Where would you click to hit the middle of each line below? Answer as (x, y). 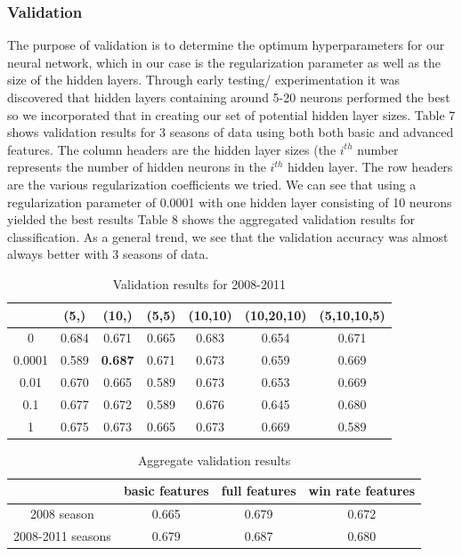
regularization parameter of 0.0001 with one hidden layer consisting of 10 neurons (230, 201)
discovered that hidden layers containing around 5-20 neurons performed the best (229, 97)
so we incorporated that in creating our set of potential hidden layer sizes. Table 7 (231, 114)
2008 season (62, 514)
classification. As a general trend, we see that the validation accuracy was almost (228, 236)
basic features (166, 491)
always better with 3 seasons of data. (108, 254)
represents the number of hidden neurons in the (137, 167)
